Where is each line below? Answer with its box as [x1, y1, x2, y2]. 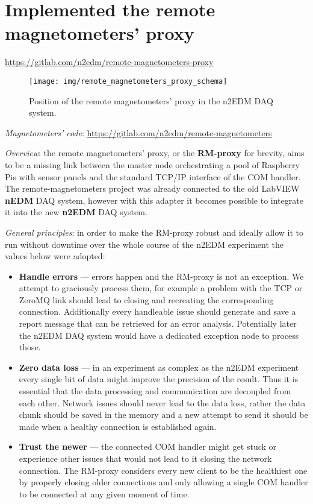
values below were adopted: [5, 250, 105, 262]
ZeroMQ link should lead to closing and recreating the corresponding [19, 293, 274, 306]
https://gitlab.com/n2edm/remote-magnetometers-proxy [5, 55, 214, 68]
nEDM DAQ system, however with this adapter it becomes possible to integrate [5, 194, 303, 206]
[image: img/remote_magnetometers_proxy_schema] [29, 77, 228, 86]
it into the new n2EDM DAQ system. [5, 206, 147, 218]
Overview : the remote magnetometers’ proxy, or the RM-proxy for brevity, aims [5, 146, 305, 159]
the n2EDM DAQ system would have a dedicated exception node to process [19, 329, 299, 341]
